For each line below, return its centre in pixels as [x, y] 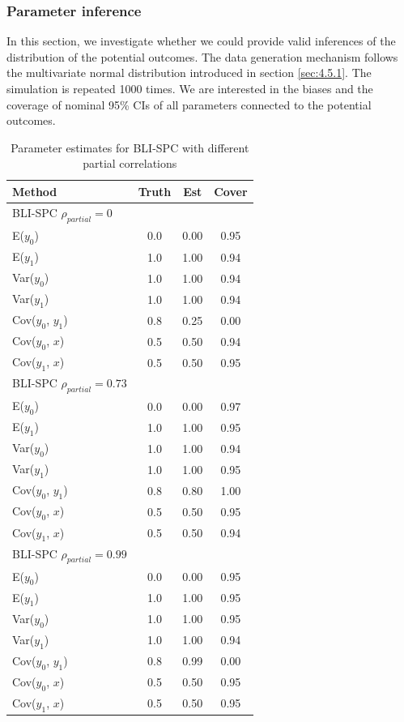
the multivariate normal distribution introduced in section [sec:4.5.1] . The [189, 73]
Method [35, 191]
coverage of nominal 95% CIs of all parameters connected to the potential [189, 104]
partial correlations [130, 163]
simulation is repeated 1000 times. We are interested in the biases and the [190, 88]
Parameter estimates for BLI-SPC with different [130, 147]
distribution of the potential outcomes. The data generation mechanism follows [202, 56]
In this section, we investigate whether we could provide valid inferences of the [201, 41]
